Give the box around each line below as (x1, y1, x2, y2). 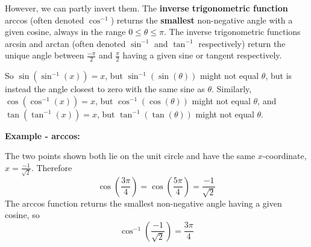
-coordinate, (262, 149, 307, 162)
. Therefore (31, 161, 72, 174)
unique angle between (5, 49, 84, 61)
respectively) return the (198, 37, 286, 49)
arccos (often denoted (5, 13, 84, 26)
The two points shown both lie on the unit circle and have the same (5, 149, 256, 162)
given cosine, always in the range (5, 25, 126, 38)
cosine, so (5, 208, 40, 221)
